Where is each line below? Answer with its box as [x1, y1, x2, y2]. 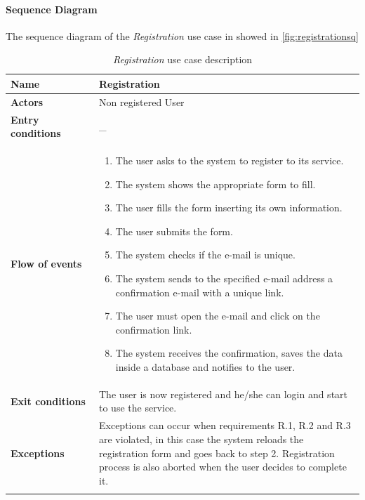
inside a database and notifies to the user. [115, 360, 296, 374]
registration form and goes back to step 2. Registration [99, 445, 335, 460]
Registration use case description [112, 52, 253, 67]
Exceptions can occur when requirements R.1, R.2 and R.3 [99, 418, 351, 433]
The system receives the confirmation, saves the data [115, 346, 343, 360]
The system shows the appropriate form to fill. [115, 176, 316, 191]
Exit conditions [11, 393, 86, 408]
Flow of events [11, 256, 82, 271]
